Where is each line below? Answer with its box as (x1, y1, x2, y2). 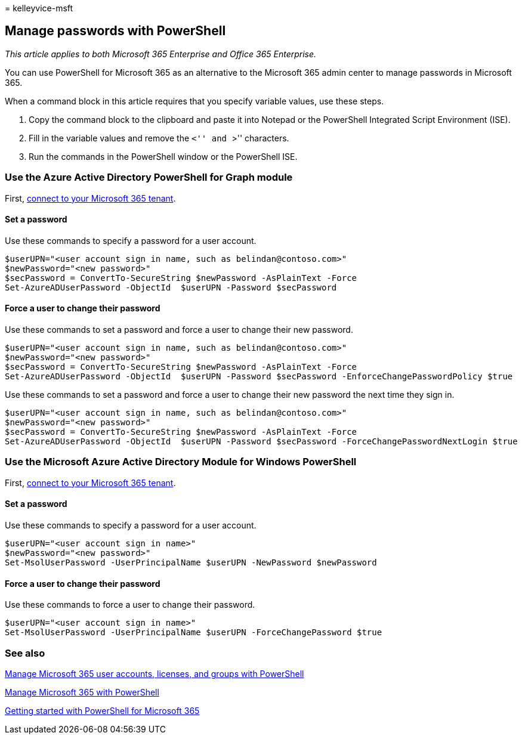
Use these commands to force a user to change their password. (5, 599, 255, 610)
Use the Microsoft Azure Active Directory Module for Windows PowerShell (5, 456, 357, 468)
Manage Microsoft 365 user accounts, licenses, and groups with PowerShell (5, 668, 304, 679)
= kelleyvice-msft (5, 3, 73, 13)
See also (5, 647, 45, 659)
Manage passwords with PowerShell (5, 23, 226, 39)
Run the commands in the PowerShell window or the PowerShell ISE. (29, 151, 298, 162)
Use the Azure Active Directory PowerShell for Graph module (5, 171, 293, 184)
